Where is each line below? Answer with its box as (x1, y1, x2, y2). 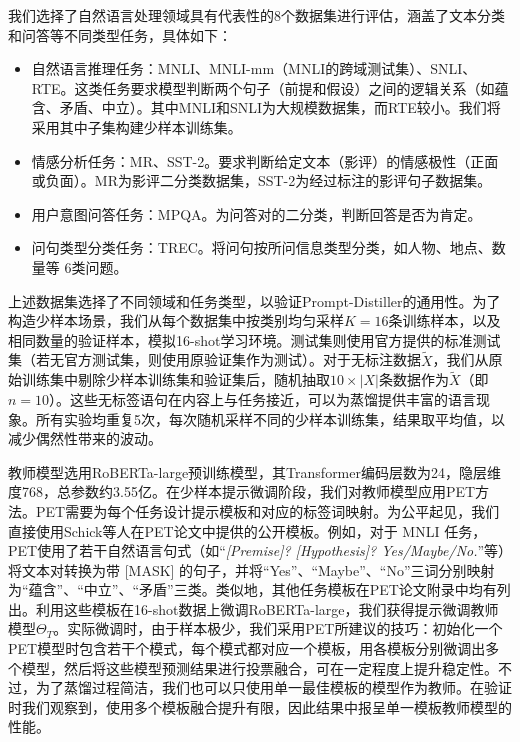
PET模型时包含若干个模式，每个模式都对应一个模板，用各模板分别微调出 (8, 638, 486, 659)
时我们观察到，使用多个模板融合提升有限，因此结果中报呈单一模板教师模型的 (8, 696, 512, 717)
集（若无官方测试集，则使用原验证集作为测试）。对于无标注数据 (8, 349, 421, 370)
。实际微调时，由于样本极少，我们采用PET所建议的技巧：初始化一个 (53, 618, 503, 639)
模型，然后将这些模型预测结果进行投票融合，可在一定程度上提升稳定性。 (21, 657, 498, 678)
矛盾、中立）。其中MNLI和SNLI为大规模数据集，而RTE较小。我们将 (59, 97, 501, 118)
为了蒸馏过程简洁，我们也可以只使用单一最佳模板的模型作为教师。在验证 (35, 677, 512, 698)
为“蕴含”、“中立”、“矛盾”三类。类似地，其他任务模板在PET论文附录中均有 (8, 579, 497, 600)
